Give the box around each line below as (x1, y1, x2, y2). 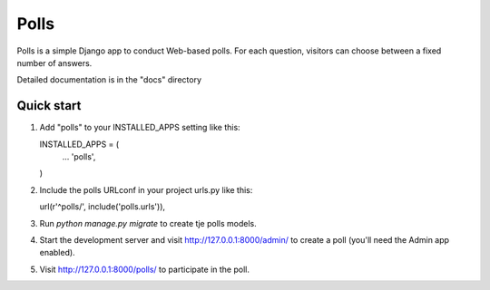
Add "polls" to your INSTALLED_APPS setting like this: (39, 122, 240, 133)
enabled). (39, 247, 76, 258)
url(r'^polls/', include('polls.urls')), (39, 201, 166, 212)
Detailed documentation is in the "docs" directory (16, 74, 202, 85)
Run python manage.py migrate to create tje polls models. (39, 217, 258, 228)
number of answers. (16, 57, 93, 68)
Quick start (16, 98, 82, 113)
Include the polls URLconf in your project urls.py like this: (39, 184, 253, 195)
